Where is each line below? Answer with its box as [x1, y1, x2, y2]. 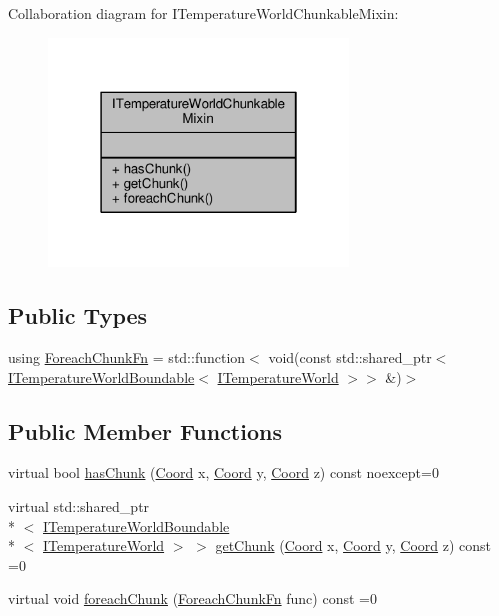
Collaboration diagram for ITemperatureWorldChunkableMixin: [8, 3, 399, 23]
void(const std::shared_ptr [268, 347, 432, 368]
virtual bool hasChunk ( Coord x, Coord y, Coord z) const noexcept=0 [8, 462, 439, 483]
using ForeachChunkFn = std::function [8, 347, 246, 368]
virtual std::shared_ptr [8, 496, 150, 517]
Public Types [8, 300, 148, 331]
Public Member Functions [8, 415, 282, 446]
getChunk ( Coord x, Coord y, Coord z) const [215, 535, 492, 556]
